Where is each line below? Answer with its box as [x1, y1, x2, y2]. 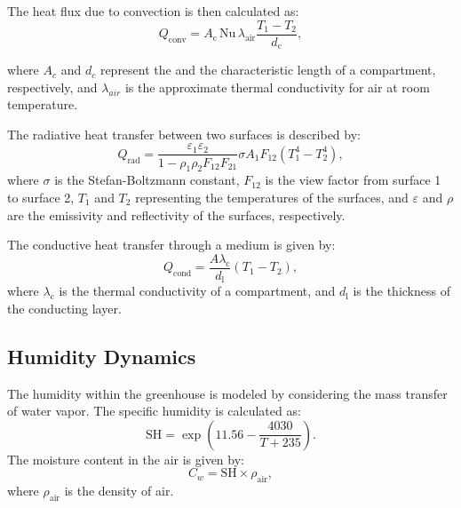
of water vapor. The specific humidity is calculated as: [7, 401, 301, 420]
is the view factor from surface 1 [265, 171, 441, 189]
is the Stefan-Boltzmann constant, [54, 171, 240, 189]
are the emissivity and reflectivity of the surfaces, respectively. [7, 205, 346, 224]
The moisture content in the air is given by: [7, 449, 244, 468]
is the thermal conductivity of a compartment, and [59, 282, 336, 300]
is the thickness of [353, 282, 450, 300]
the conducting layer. [7, 298, 122, 317]
